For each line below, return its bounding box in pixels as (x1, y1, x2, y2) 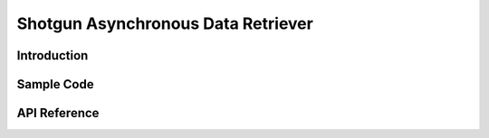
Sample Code (16, 77, 94, 92)
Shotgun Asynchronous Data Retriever (16, 14, 314, 33)
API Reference (16, 106, 100, 121)
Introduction (16, 48, 89, 63)
